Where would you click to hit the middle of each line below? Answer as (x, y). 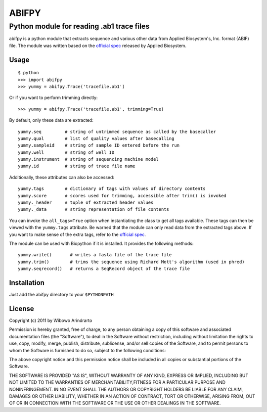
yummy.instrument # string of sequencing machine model (89, 159)
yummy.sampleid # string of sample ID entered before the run (99, 145)
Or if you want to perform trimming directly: (53, 98)
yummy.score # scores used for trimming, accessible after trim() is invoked (122, 196)
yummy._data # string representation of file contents (93, 209)
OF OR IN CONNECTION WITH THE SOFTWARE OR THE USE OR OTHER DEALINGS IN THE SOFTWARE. (115, 403)
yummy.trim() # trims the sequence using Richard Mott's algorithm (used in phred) (131, 262)
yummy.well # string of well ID (66, 152)
